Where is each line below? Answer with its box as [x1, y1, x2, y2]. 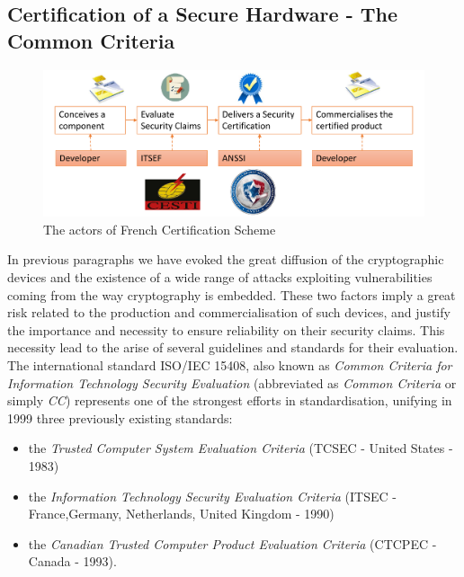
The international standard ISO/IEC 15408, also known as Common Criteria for [7, 356, 452, 375]
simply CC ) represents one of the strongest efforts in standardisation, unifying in [7, 391, 452, 410]
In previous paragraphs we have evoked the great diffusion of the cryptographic [7, 250, 444, 269]
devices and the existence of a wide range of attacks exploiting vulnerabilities [7, 268, 433, 287]
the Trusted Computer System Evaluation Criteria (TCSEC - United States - [28, 439, 453, 457]
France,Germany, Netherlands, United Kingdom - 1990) [28, 504, 335, 523]
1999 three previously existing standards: [7, 408, 233, 427]
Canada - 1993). [28, 552, 117, 571]
